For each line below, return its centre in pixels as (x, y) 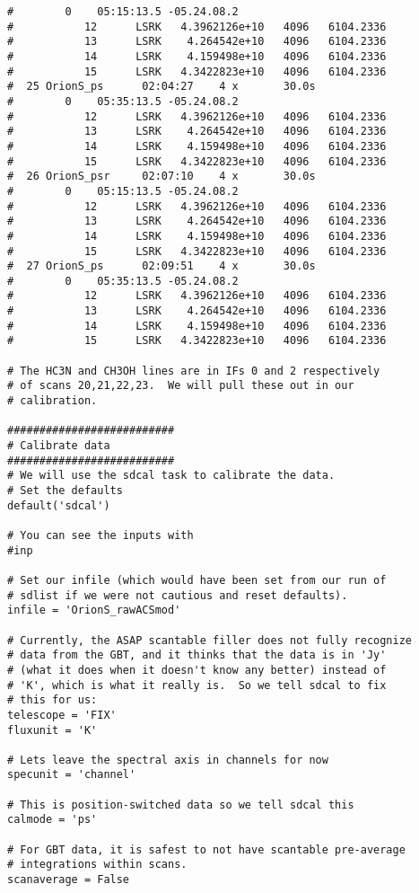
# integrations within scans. (97, 865)
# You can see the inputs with (100, 535)
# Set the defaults (65, 491)
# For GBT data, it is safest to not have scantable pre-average (206, 849)
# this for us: (52, 700)
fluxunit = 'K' (52, 730)
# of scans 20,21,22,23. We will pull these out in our (181, 386)
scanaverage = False (69, 880)
